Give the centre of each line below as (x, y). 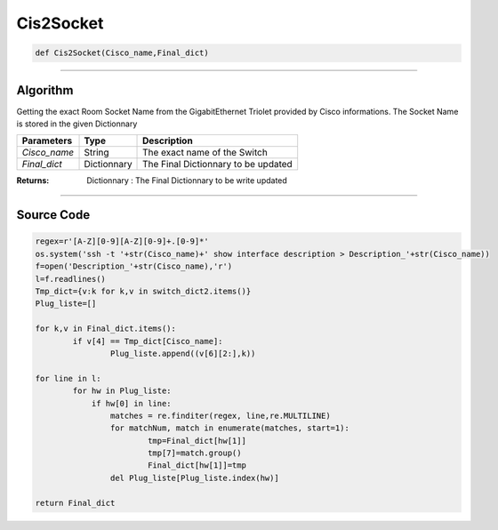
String (97, 153)
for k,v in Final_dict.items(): (106, 329)
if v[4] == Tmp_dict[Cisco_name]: (148, 341)
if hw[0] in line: (132, 403)
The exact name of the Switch (205, 153)
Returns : (33, 181)
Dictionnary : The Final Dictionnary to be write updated (187, 181)
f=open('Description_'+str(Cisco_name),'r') (134, 266)
